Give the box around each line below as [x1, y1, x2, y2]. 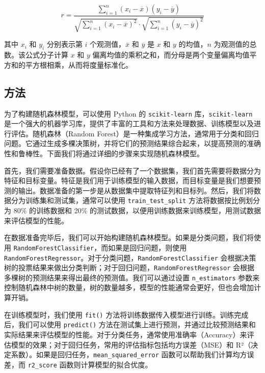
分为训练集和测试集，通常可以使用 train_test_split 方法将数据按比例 [11, 195, 246, 206]
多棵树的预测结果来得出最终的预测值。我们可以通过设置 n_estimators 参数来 [4, 272, 260, 282]
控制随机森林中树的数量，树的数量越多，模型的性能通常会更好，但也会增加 [4, 282, 254, 293]
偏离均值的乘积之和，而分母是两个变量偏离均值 [92, 49, 250, 60]
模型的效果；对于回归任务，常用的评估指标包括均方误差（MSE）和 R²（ [11, 339, 251, 350]
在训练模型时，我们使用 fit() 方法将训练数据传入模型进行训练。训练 [4, 309, 234, 320]
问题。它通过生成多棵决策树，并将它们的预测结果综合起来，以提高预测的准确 [4, 138, 261, 149]
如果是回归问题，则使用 [108, 242, 187, 252]
